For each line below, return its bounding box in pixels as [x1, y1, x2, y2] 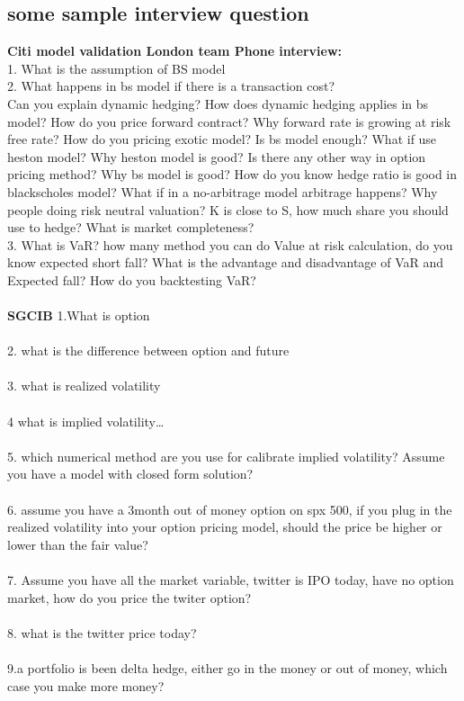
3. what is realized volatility [7, 376, 161, 395]
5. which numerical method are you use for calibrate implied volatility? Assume [7, 446, 445, 465]
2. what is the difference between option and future [7, 341, 290, 360]
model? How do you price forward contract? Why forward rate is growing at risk [7, 112, 451, 130]
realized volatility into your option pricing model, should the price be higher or [7, 517, 442, 536]
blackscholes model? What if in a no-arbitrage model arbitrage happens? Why [7, 182, 438, 201]
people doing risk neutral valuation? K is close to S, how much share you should [7, 200, 449, 219]
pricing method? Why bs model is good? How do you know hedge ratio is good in [7, 165, 458, 184]
